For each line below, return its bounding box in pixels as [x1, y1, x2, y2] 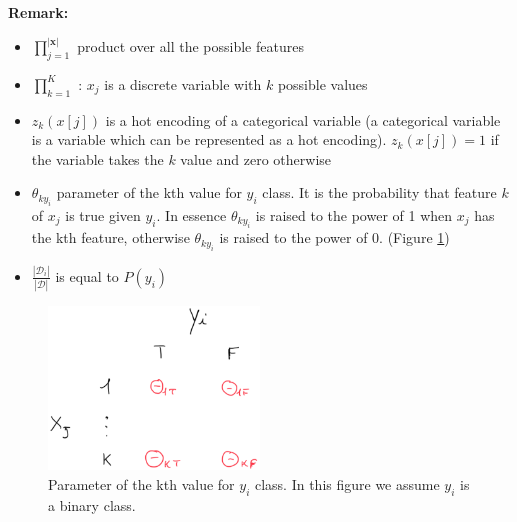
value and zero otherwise [180, 148, 332, 169]
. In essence [156, 204, 227, 225]
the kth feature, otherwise [31, 227, 190, 248]
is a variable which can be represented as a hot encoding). [31, 129, 387, 150]
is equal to [55, 265, 119, 286]
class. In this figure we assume [254, 473, 440, 494]
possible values [277, 73, 368, 94]
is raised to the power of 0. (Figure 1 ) [219, 227, 450, 248]
